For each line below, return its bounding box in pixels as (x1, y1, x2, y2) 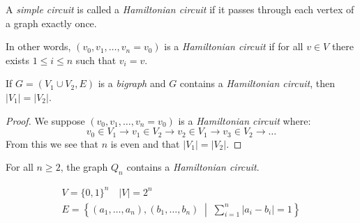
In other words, (6, 39, 71, 54)
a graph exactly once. (6, 15, 97, 30)
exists (6, 52, 29, 67)
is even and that (110, 136, 180, 151)
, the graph (60, 160, 108, 174)
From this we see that (6, 136, 98, 151)
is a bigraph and (98, 76, 166, 91)
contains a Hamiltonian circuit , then (179, 76, 335, 91)
